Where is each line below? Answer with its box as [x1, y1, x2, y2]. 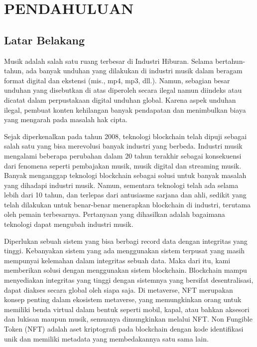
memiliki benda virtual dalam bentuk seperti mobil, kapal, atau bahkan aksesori [4, 304, 250, 314]
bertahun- [215, 55, 246, 66]
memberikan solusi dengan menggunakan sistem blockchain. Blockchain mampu [4, 265, 247, 275]
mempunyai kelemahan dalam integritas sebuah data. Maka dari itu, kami [4, 255, 231, 265]
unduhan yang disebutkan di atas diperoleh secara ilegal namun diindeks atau [4, 85, 242, 95]
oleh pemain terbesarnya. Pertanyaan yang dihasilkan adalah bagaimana [4, 209, 225, 219]
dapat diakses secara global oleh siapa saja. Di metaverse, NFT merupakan [4, 284, 233, 295]
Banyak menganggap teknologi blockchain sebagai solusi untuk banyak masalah [4, 170, 247, 180]
